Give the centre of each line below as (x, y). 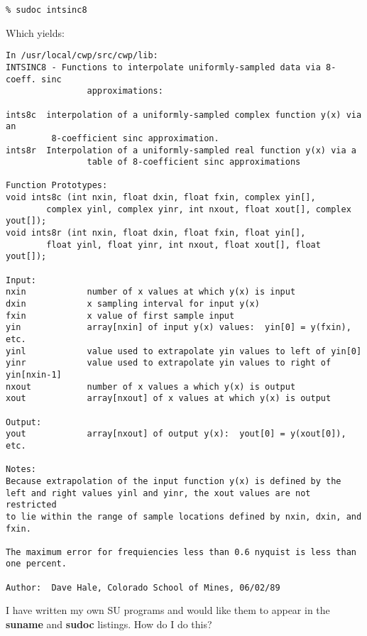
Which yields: (35, 32)
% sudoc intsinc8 (46, 10)
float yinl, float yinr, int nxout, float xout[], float (183, 245)
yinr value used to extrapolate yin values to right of (169, 363)
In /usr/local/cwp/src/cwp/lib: (82, 56)
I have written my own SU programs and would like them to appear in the (168, 610)
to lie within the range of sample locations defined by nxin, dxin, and (184, 516)
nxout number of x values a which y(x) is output (151, 386)
